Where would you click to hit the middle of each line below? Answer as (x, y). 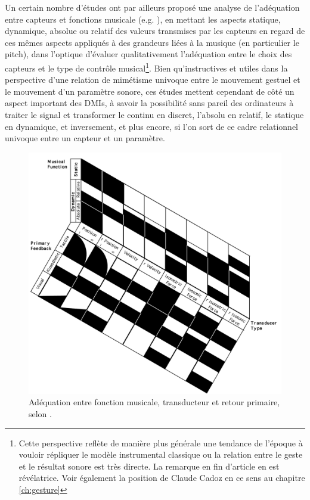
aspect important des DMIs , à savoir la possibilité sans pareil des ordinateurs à (149, 103)
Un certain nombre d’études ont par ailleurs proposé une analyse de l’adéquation (152, 7)
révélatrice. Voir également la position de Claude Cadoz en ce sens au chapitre (162, 478)
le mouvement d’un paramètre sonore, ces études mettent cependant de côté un (150, 91)
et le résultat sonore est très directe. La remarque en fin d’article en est (149, 466)
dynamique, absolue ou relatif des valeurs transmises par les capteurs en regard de (155, 31)
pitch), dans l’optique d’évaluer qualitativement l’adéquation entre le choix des (148, 54)
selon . (40, 413)
